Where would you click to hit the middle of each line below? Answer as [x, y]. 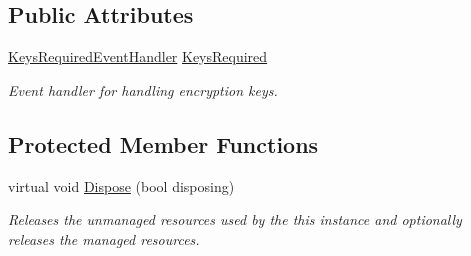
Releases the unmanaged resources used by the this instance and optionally [235, 219]
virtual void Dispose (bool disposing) [121, 185]
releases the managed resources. [104, 238]
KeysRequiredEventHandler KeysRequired [138, 56]
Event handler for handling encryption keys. [143, 89]
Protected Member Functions [163, 143]
